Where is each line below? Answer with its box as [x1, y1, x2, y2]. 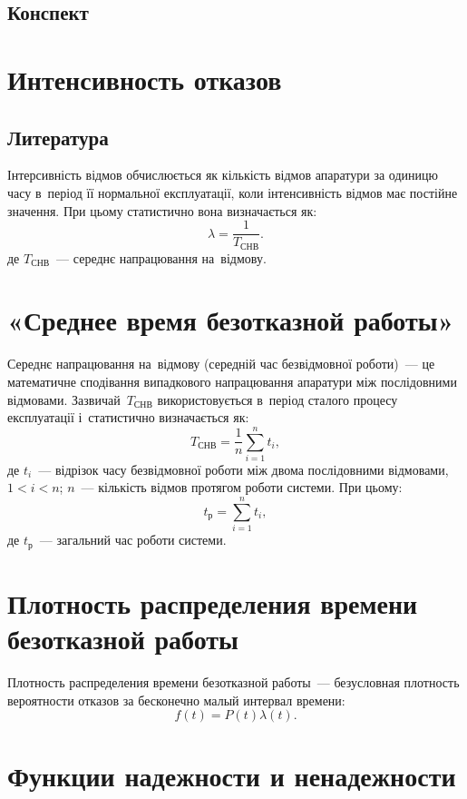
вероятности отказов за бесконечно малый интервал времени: [7, 690, 345, 709]
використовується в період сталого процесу [157, 390, 398, 409]
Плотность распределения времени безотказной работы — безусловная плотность [7, 672, 460, 691]
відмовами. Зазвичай [7, 390, 121, 409]
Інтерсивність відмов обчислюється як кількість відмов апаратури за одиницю [7, 165, 438, 184]
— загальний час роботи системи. [39, 530, 227, 549]
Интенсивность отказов [7, 60, 282, 97]
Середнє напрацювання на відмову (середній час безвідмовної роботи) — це [7, 354, 435, 373]
